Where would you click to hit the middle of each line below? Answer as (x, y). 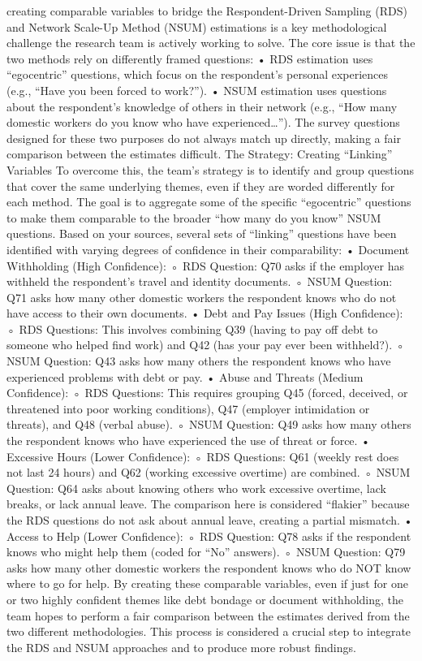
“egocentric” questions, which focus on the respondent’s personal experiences (198, 74)
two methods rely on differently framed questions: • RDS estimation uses (190, 58)
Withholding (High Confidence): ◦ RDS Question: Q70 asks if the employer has (205, 265)
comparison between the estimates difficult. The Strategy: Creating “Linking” (200, 154)
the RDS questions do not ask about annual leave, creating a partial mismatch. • (210, 520)
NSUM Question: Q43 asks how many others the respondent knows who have (199, 361)
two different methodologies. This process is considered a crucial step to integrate (209, 631)
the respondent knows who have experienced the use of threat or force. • (189, 441)
